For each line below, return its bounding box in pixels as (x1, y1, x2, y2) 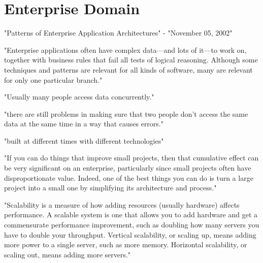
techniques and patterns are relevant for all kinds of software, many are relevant (4, 64, 253, 75)
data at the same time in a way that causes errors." (4, 118, 163, 129)
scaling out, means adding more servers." (4, 249, 131, 259)
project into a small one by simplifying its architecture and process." (4, 182, 217, 193)
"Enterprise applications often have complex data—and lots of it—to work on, (4, 44, 247, 55)
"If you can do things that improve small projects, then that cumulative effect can (4, 152, 259, 163)
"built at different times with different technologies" (4, 135, 164, 146)
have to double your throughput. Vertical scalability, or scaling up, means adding (4, 229, 256, 240)
